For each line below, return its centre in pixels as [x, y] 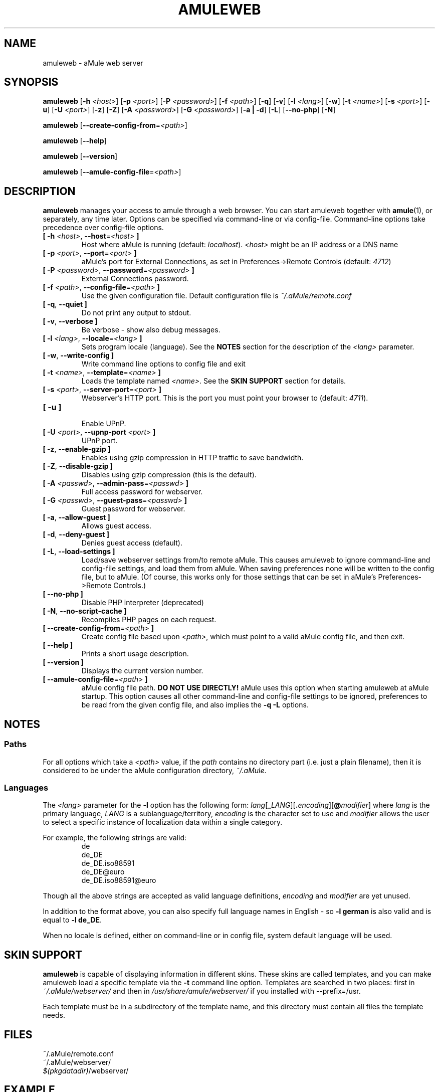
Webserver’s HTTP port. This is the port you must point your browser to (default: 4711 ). [225, 398]
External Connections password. [135, 279]
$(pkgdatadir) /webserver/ [86, 1070]
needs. [54, 1015]
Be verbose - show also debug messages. [151, 330]
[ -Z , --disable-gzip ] [78, 466]
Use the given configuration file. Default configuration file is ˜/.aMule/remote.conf [216, 296]
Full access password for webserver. [142, 492]
